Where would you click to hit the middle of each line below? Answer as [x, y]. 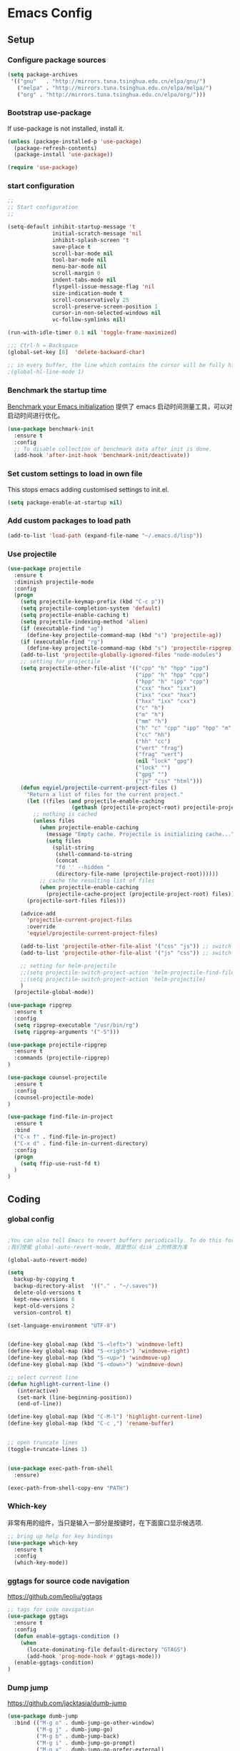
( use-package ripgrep [40, 1005]
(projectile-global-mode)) [54, 993]
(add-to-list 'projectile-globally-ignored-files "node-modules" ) [121, 655]
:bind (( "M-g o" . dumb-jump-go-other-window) [84, 1723]
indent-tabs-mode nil [84, 280]
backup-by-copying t [44, 1280]
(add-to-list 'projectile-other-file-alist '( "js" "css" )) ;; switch [126, 953]
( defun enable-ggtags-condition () [67, 1636]
